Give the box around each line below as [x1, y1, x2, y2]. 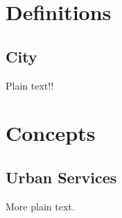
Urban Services [6, 166, 117, 187]
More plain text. [6, 199, 75, 213]
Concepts [6, 119, 96, 147]
